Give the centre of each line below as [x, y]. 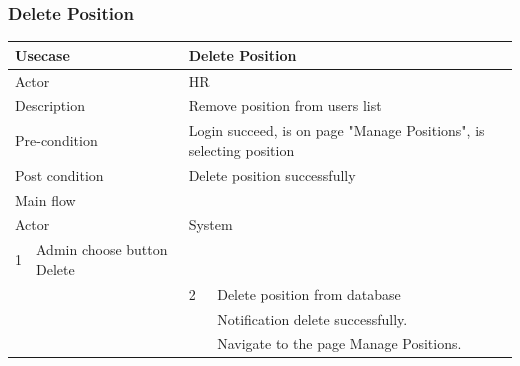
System [210, 224]
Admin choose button [102, 249]
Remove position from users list [285, 105]
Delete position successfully [272, 174]
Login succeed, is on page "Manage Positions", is [336, 130]
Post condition [59, 174]
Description [50, 105]
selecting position [241, 149]
